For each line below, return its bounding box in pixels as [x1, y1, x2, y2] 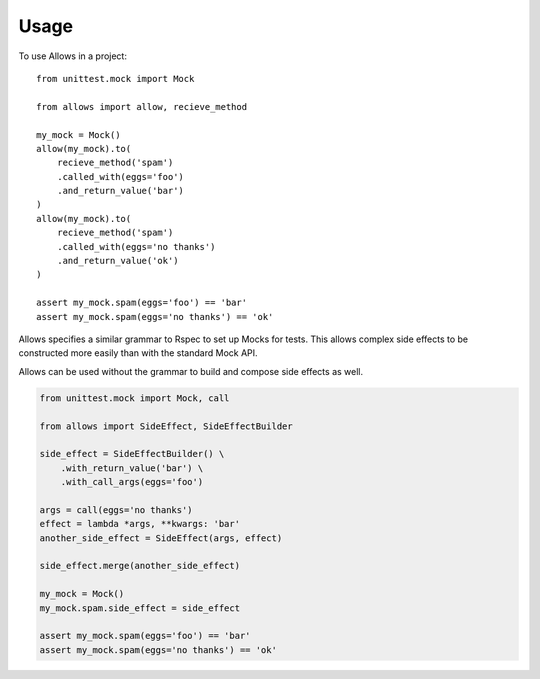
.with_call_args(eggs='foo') [60, 476, 204, 488]
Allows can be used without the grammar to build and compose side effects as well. [18, 365, 364, 377]
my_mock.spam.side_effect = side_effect [39, 602, 240, 614]
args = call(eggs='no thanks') [39, 504, 194, 515]
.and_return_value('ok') [56, 255, 179, 267]
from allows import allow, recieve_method [36, 101, 248, 112]
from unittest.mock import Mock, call [39, 392, 230, 404]
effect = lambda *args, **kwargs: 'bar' [39, 518, 240, 530]
